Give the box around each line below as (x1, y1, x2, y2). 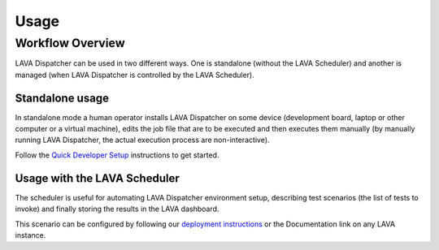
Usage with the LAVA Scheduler (15, 171, 180, 185)
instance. (15, 230, 46, 239)
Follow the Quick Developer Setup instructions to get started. (15, 150, 219, 160)
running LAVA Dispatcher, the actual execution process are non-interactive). (15, 135, 270, 145)
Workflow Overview (15, 36, 125, 50)
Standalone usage (15, 91, 110, 105)
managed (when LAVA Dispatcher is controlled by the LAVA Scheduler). (15, 70, 255, 80)
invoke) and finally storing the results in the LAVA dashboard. (15, 204, 219, 214)
